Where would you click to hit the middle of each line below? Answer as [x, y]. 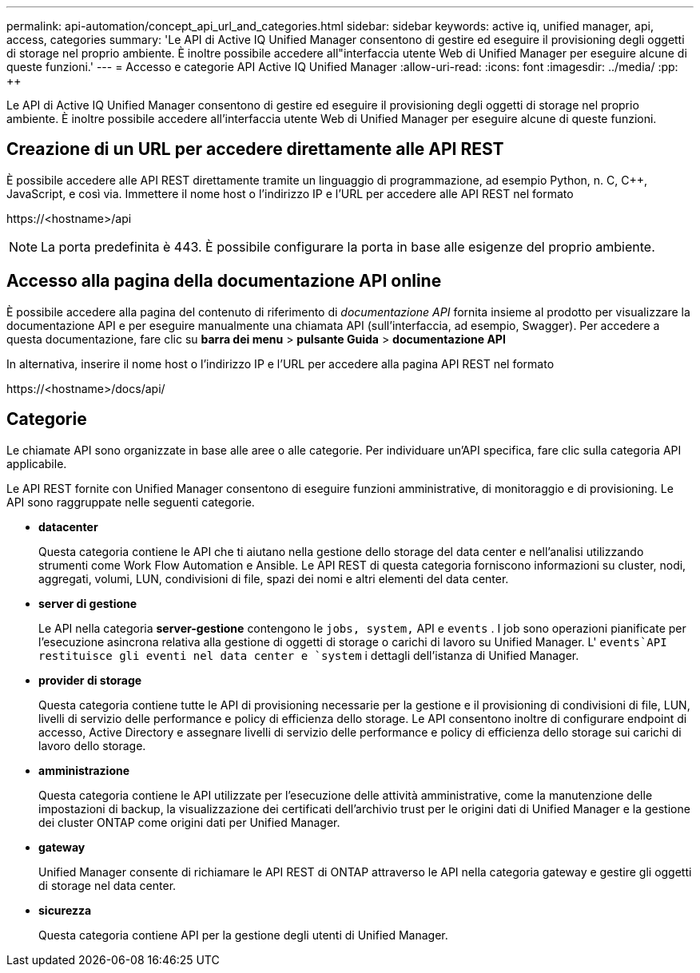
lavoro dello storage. [92, 745]
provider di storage [90, 680]
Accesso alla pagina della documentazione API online [224, 281]
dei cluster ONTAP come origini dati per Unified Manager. [189, 822]
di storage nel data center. [107, 885]
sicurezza [65, 910]
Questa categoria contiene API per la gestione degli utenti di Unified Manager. [243, 935]
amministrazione [84, 770]
